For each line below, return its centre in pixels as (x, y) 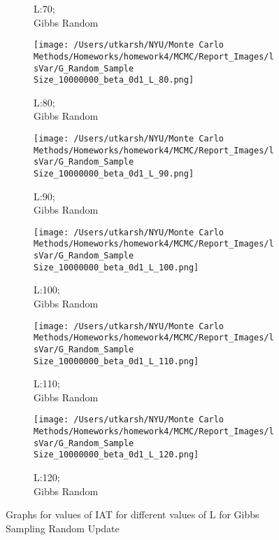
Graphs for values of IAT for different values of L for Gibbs (133, 514)
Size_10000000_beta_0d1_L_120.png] (116, 455)
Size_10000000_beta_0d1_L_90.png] (114, 173)
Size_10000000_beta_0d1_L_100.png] (116, 267)
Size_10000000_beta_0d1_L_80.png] (114, 80)
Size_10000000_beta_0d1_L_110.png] (116, 361)
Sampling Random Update (63, 528)
